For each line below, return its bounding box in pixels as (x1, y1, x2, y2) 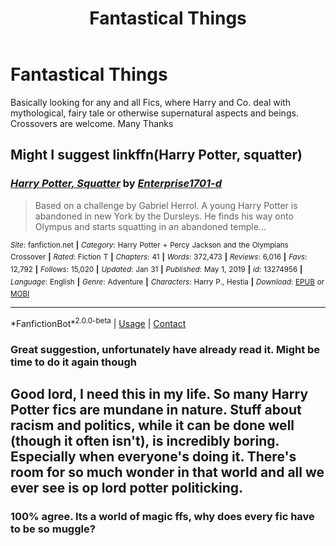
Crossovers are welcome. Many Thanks (10, 117, 174, 129)
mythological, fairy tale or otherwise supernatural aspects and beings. (10, 107, 299, 119)
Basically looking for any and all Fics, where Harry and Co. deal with (10, 96, 291, 108)
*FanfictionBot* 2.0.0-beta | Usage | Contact (10, 316, 187, 329)
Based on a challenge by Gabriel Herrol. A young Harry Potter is (34, 199, 298, 211)
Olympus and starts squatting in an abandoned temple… (34, 220, 267, 232)
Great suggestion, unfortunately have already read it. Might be (10, 342, 321, 356)
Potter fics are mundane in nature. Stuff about (10, 402, 302, 419)
